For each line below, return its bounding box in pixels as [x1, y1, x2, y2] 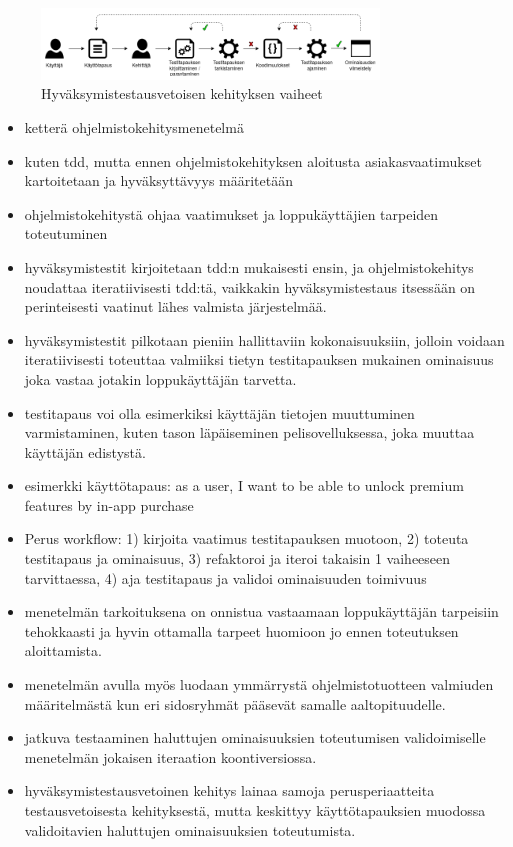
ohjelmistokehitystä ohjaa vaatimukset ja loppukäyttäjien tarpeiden [24, 203, 439, 224]
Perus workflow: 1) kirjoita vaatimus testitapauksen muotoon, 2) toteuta [24, 528, 469, 549]
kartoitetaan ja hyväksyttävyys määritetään [24, 170, 293, 191]
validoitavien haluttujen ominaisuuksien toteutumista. [24, 819, 356, 840]
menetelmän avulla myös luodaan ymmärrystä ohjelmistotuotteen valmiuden [24, 674, 494, 695]
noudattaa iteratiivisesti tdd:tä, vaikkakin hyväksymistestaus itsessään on [24, 276, 476, 297]
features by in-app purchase [24, 494, 194, 515]
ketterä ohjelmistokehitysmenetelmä [24, 116, 244, 137]
